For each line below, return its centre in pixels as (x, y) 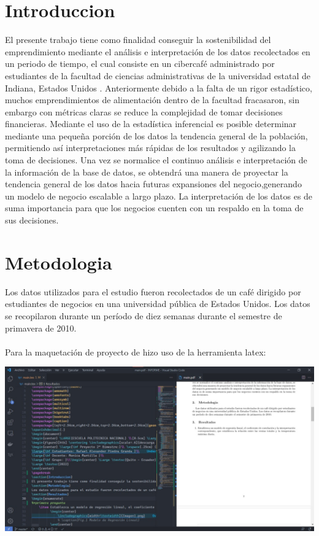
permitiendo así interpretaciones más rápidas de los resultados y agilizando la (151, 148)
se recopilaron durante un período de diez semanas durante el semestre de (144, 315)
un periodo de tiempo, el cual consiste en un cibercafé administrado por (140, 64)
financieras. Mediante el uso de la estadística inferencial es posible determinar (151, 124)
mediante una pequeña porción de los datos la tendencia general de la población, (156, 135)
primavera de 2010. (41, 328)
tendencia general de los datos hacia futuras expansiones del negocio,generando (153, 184)
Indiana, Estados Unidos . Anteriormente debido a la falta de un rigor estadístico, (159, 87)
